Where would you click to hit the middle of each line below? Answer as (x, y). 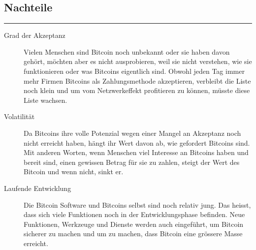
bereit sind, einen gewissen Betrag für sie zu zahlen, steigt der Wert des (132, 162)
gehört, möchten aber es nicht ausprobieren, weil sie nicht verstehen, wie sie (138, 61)
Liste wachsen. (46, 100)
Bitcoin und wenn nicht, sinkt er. (74, 172)
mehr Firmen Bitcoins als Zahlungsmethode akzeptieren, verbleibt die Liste (137, 80)
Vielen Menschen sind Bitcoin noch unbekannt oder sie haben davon (127, 51)
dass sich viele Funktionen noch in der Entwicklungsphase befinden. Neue (134, 214)
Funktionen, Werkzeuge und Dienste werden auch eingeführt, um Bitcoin (134, 224)
